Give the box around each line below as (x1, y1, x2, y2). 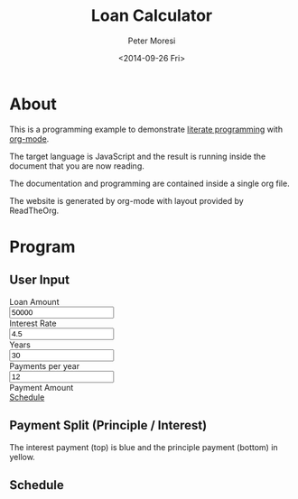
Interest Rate (9, 318, 57, 328)
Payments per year (9, 360, 79, 371)
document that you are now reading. (9, 160, 144, 171)
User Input (9, 273, 70, 288)
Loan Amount (9, 296, 60, 307)
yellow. (9, 451, 36, 462)
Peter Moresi (127, 35, 176, 46)
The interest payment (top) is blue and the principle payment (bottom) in (9, 441, 278, 452)
